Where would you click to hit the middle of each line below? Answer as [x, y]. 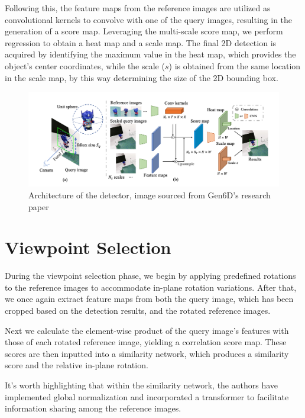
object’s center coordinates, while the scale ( [85, 65]
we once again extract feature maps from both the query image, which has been [149, 299]
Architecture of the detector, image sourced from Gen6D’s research [150, 194]
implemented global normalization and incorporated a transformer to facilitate [147, 396]
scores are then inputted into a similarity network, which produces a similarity [147, 353]
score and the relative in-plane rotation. [77, 365]
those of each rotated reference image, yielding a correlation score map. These [146, 342]
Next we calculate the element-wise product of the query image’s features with [147, 330]
